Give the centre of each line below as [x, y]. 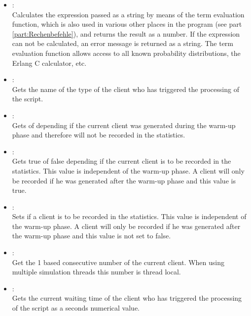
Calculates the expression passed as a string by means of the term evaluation [128, 14]
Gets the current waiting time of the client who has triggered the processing [127, 298]
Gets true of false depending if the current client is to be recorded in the [122, 161]
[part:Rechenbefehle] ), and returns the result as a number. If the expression [126, 33]
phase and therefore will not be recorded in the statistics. [99, 135]
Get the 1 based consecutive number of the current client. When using [118, 262]
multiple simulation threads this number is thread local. [96, 272]
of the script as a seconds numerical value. [76, 308]
